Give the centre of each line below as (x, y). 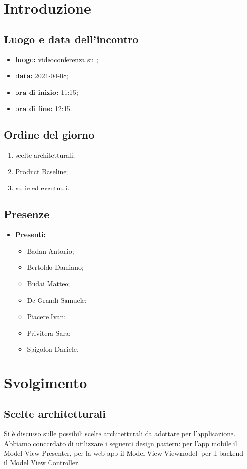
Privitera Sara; (49, 332)
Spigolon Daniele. (53, 349)
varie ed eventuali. (42, 188)
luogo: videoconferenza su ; (57, 59)
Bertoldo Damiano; (55, 267)
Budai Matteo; (49, 283)
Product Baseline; (42, 171)
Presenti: (31, 234)
